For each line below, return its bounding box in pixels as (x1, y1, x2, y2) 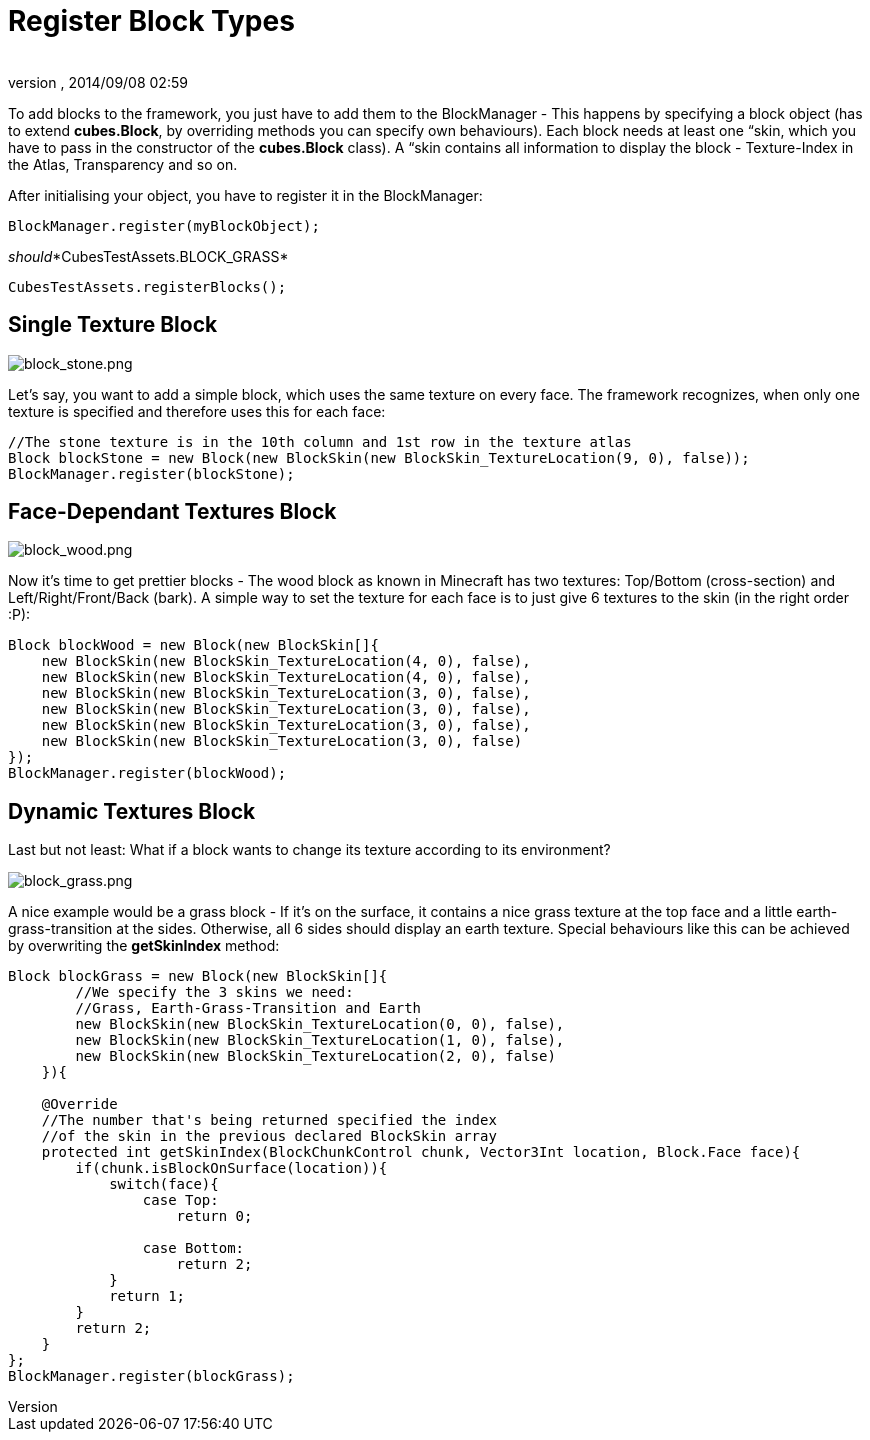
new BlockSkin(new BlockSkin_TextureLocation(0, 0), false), (75, 1016, 565, 1033)
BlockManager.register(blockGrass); (8, 1368, 295, 1385)
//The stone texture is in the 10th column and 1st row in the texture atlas (8, 433, 632, 450)
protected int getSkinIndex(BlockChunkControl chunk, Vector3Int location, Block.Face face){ (41, 1144, 801, 1161)
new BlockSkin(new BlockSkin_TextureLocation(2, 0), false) (75, 1048, 556, 1065)
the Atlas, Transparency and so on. (8, 155, 238, 173)
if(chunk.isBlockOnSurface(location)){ (75, 1160, 388, 1177)
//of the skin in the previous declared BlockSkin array (41, 1128, 497, 1145)
